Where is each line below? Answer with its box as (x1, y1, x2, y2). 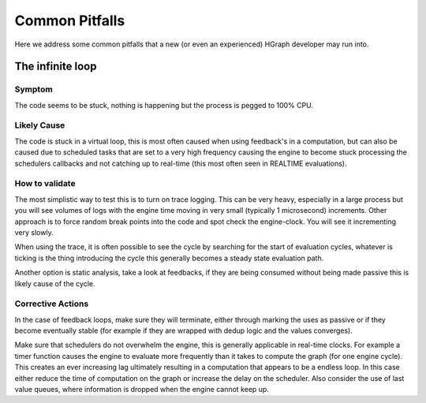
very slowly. (14, 227, 54, 237)
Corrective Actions (14, 298, 89, 309)
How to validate (14, 178, 76, 189)
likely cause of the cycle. (14, 278, 95, 288)
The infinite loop (14, 60, 97, 73)
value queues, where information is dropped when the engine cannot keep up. (14, 384, 270, 394)
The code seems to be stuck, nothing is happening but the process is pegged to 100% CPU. (14, 100, 313, 110)
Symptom (14, 84, 53, 95)
